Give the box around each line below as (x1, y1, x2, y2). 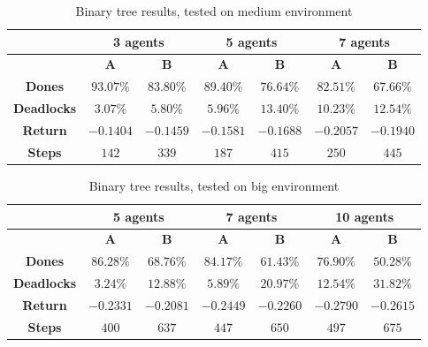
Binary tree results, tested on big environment (88, 176, 340, 194)
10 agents (335, 207, 394, 225)
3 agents (112, 32, 164, 50)
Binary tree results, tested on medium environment (75, 2, 353, 19)
